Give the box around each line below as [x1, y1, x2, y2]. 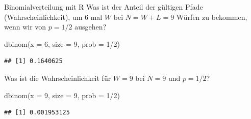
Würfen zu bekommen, [176, 11, 247, 22]
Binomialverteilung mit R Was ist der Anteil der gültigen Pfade [4, 2, 203, 12]
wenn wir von [4, 21, 46, 32]
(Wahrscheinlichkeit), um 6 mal [4, 11, 103, 22]
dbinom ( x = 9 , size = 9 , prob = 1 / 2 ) [4, 90, 120, 100]
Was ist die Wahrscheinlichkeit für [4, 72, 111, 83]
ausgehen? [74, 21, 107, 32]
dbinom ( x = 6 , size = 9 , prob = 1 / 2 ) [4, 38, 120, 49]
